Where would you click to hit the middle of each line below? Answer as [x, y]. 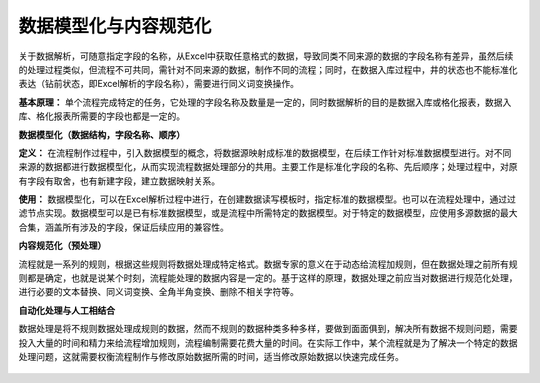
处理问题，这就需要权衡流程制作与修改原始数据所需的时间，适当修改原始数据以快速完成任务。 [211, 356]
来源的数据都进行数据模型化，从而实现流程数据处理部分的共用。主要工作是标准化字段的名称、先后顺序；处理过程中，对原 [268, 167]
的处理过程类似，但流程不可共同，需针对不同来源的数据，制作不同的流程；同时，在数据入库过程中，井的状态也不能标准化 [268, 69]
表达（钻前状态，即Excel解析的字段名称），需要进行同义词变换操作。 [159, 84]
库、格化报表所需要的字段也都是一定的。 [101, 116]
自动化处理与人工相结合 [66, 310]
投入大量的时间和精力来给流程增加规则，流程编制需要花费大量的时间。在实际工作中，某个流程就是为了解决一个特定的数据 [268, 342]
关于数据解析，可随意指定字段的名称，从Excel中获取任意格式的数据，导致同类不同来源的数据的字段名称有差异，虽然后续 [266, 56]
